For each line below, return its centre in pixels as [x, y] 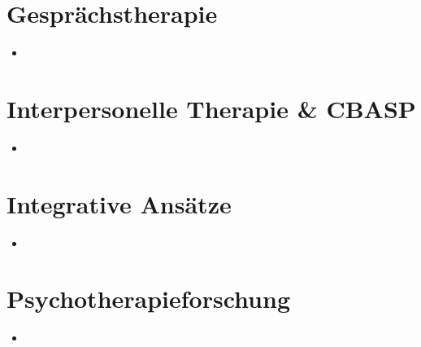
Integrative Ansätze [119, 203]
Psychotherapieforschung [148, 299]
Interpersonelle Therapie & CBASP [211, 108]
